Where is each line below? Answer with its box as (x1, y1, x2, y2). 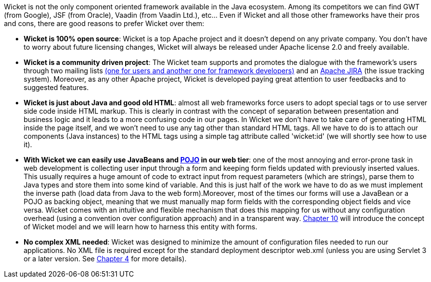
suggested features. (24, 83, 89, 92)
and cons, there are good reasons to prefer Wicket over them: (4, 19, 204, 28)
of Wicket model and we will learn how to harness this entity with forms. (24, 222, 258, 231)
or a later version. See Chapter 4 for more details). (24, 254, 187, 263)
